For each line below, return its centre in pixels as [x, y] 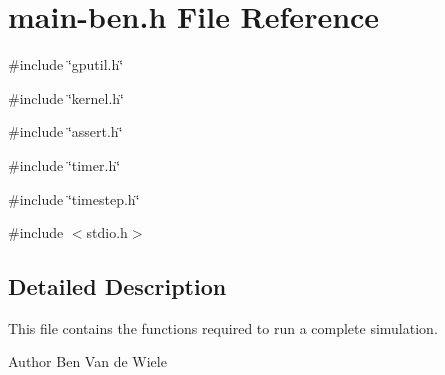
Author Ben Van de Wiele [87, 361]
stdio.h [107, 232]
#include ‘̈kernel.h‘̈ [66, 97]
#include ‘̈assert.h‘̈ [65, 131]
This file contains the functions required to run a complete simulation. [223, 327]
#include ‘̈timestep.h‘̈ [74, 198]
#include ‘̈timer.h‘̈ [64, 164]
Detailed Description [117, 286]
